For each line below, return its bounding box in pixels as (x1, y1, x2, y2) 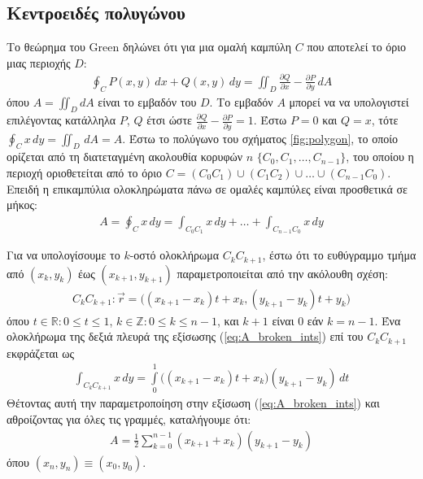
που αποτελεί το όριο (307, 38, 407, 55)
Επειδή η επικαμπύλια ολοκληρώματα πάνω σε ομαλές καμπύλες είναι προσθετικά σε (7, 180, 408, 197)
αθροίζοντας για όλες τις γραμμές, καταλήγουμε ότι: (7, 410, 251, 427)
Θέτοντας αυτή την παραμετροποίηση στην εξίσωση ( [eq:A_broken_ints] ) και (7, 394, 380, 412)
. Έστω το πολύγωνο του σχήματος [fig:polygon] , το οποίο (122, 129, 398, 146)
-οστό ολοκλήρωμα (129, 246, 220, 263)
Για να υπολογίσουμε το (7, 246, 120, 263)
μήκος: (7, 196, 38, 213)
